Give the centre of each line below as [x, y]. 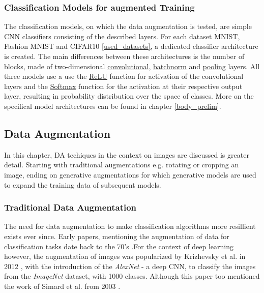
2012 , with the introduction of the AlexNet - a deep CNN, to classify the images [130, 266]
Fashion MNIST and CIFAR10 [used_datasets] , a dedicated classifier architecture [131, 46]
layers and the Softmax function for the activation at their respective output [123, 86]
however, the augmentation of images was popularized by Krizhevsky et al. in [125, 256]
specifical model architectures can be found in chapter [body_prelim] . [113, 106]
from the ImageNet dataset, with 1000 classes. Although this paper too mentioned [132, 276]
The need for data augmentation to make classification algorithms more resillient [130, 226]
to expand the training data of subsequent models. [83, 184]
